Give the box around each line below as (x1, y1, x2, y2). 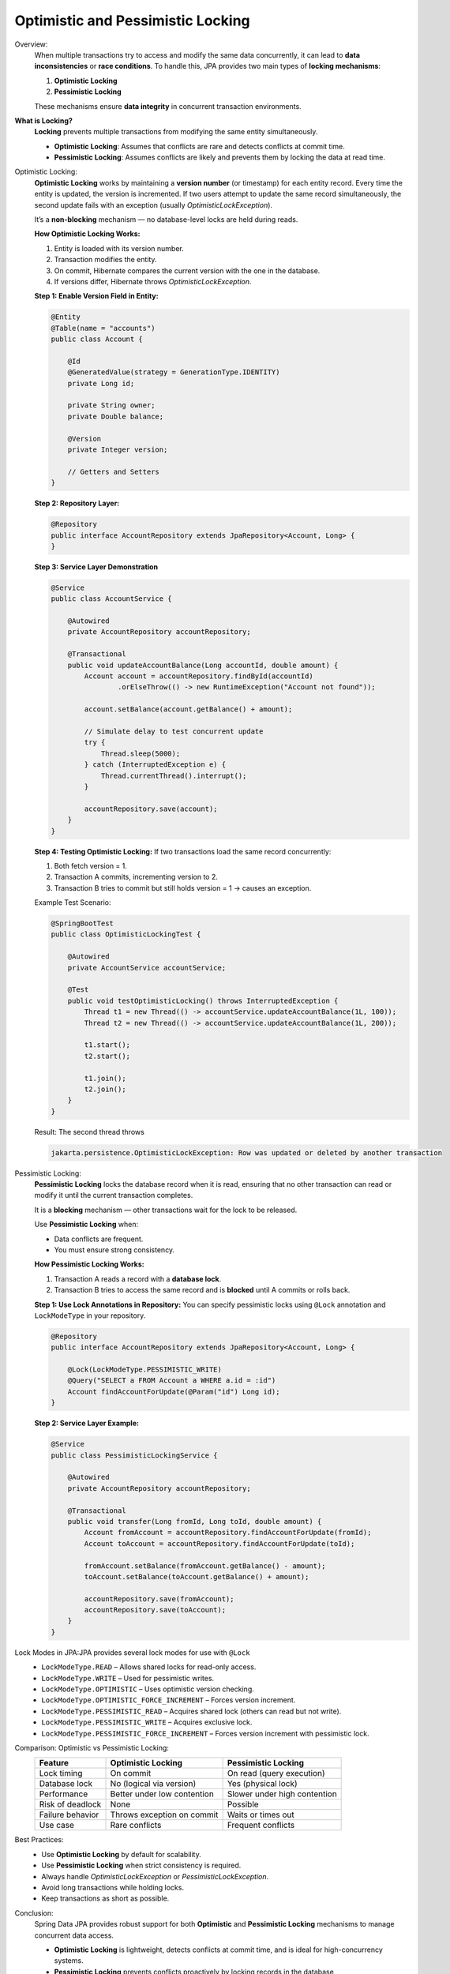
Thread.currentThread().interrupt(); (100, 771, 247, 780)
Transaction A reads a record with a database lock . (54, 1274, 222, 1283)
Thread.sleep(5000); (100, 749, 181, 758)
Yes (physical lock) (227, 1778, 298, 1789)
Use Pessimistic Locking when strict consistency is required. (41, 1860, 242, 1871)
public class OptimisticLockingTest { (51, 930, 201, 939)
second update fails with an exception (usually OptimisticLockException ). (34, 200, 272, 209)
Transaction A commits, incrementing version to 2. (54, 873, 219, 882)
